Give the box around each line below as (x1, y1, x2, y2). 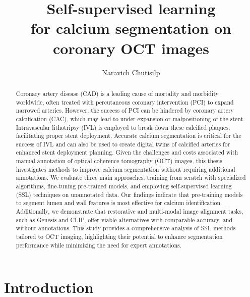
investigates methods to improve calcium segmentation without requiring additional (16, 165, 235, 173)
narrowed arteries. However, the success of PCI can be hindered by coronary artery (16, 106, 234, 115)
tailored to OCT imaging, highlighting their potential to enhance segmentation (16, 232, 223, 241)
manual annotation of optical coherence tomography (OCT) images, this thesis (16, 157, 223, 165)
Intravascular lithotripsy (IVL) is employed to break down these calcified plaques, (16, 123, 230, 131)
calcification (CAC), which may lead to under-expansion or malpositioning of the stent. (16, 114, 245, 123)
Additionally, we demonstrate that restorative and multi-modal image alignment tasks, (16, 207, 243, 216)
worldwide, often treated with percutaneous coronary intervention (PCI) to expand (16, 97, 234, 106)
